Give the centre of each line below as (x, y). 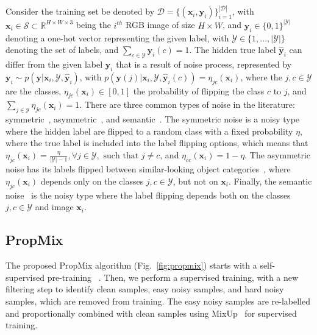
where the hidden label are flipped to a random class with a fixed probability (149, 131)
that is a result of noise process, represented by (204, 64)
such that (121, 156)
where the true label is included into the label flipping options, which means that (157, 143)
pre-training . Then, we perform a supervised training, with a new (173, 277)
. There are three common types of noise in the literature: (187, 104)
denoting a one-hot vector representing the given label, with (117, 37)
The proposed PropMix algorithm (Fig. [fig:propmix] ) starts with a (131, 265)
